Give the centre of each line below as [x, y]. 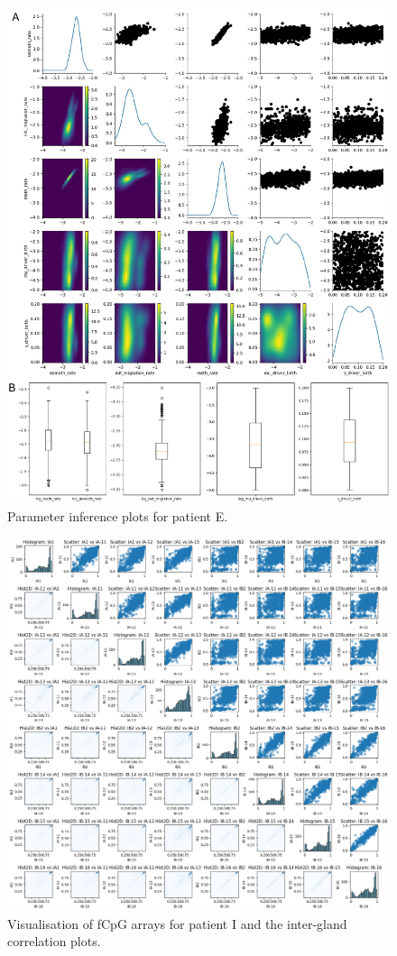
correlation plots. [54, 941]
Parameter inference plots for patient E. [118, 515]
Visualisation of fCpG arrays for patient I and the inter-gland [177, 923]
